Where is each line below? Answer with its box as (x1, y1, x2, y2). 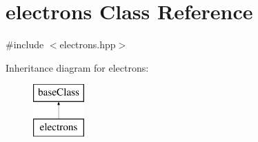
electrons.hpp (59, 37, 116, 52)
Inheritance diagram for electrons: (6, 60, 149, 74)
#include (6, 37, 44, 52)
